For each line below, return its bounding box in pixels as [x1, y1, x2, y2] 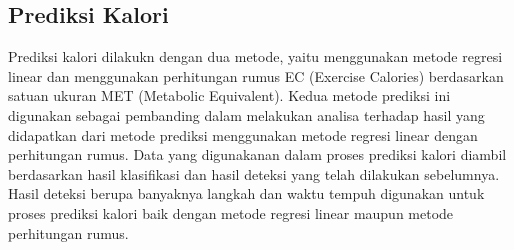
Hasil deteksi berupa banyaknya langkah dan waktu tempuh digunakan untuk [8, 183, 485, 204]
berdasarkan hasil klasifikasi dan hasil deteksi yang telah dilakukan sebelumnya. [8, 163, 500, 184]
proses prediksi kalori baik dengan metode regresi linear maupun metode [8, 202, 454, 223]
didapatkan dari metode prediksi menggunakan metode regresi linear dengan [8, 124, 478, 145]
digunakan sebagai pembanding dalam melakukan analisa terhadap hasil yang [8, 104, 485, 125]
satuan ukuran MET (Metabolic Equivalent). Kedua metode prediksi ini [8, 85, 451, 106]
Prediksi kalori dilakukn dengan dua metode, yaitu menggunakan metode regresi [8, 46, 503, 67]
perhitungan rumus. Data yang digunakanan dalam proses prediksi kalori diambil [8, 144, 507, 165]
